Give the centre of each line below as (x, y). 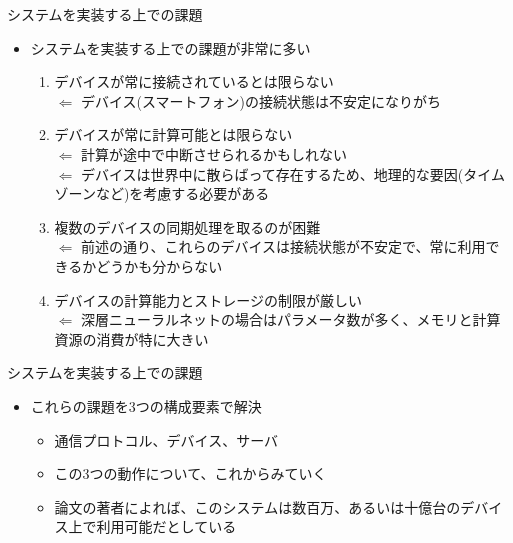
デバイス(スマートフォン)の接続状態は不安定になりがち (261, 100)
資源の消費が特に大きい (131, 338)
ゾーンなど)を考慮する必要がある (162, 193)
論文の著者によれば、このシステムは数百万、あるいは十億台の (257, 506)
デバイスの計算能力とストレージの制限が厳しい (208, 299)
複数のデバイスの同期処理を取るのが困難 (187, 226)
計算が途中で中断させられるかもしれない (213, 153)
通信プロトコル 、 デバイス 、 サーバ (166, 439)
